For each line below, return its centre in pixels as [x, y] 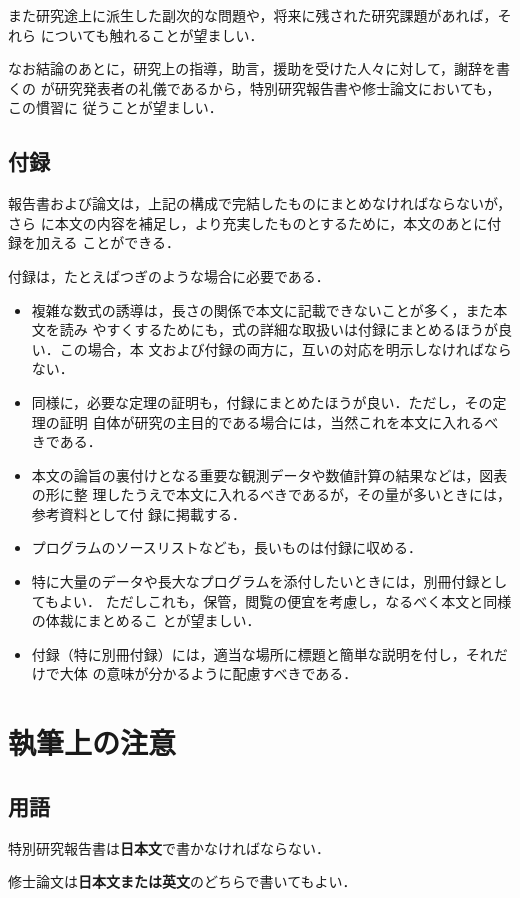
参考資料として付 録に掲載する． [139, 513]
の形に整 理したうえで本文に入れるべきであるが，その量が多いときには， [271, 494]
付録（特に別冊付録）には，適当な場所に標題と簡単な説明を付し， [248, 653]
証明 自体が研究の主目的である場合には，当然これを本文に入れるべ [279, 421]
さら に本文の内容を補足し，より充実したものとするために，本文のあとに [248, 222]
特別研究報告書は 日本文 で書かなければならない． [169, 847]
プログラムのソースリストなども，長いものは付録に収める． [227, 547]
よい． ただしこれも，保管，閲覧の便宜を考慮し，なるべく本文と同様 [285, 600]
